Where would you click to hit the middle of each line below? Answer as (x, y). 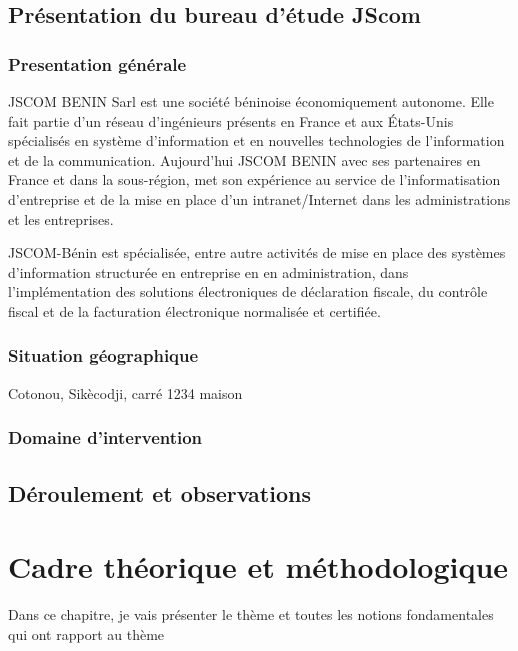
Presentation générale (97, 63)
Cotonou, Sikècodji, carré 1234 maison (125, 392)
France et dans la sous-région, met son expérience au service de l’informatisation (254, 179)
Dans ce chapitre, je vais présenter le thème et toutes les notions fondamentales (251, 614)
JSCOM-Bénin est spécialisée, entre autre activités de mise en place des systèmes (257, 252)
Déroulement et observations (159, 492)
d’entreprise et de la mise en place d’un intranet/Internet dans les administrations (259, 198)
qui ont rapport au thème (86, 633)
